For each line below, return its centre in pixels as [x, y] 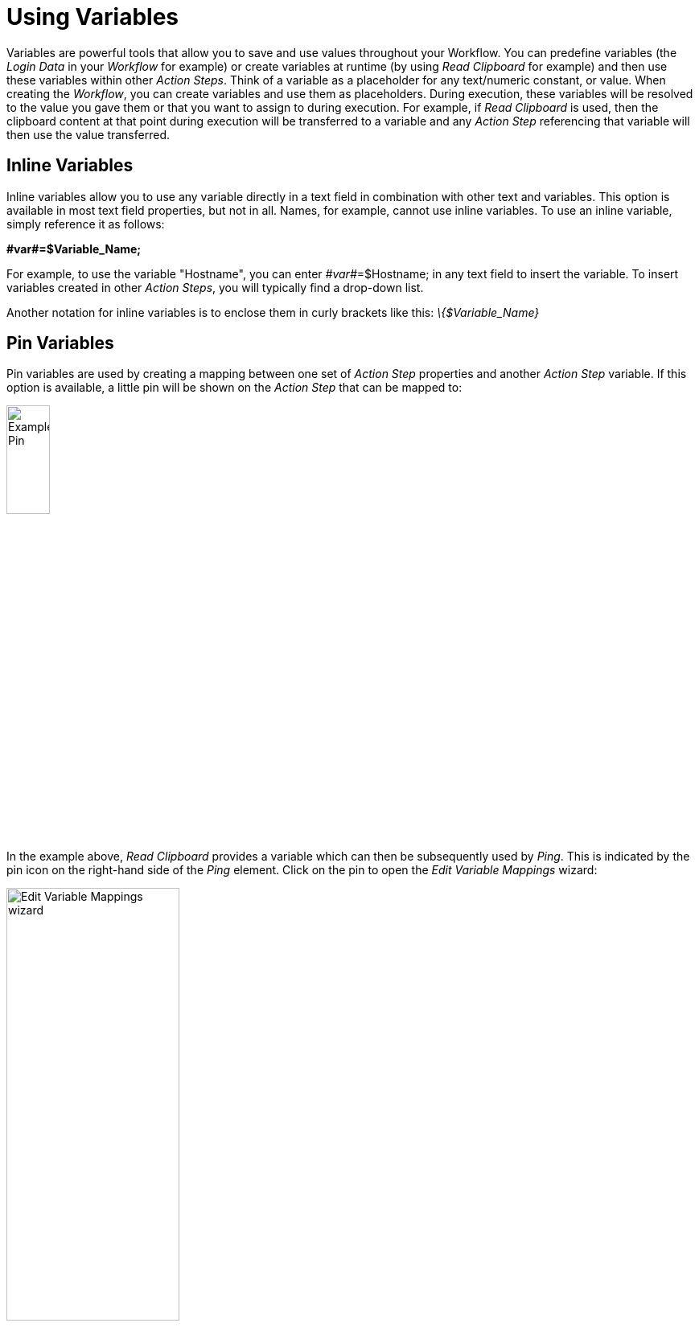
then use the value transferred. [88, 134]
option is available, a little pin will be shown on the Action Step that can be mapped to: [234, 388]
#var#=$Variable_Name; [74, 249]
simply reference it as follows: [86, 224]
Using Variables [93, 17]
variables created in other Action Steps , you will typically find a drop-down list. [215, 287]
